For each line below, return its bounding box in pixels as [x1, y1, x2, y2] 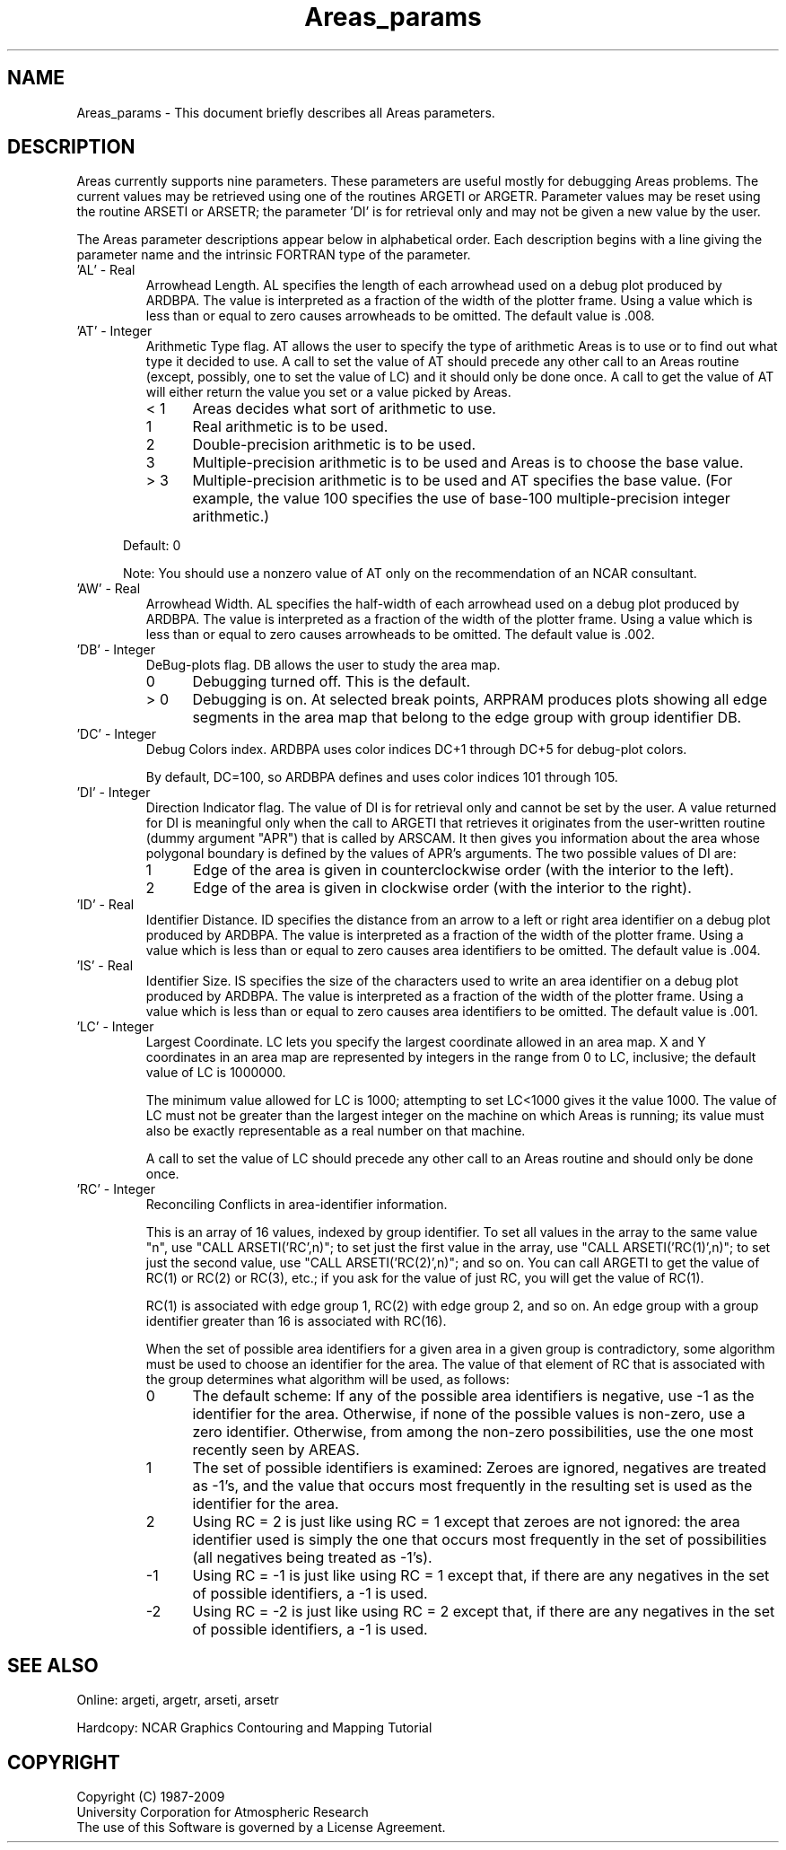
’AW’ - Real [76, 581, 141, 597]
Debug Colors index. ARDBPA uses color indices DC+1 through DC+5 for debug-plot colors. [145, 741, 687, 758]
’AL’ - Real [76, 262, 135, 278]
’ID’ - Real [76, 897, 135, 913]
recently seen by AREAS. [192, 1441, 360, 1460]
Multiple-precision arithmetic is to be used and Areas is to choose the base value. [192, 453, 744, 472]
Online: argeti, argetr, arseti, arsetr [76, 1692, 279, 1708]
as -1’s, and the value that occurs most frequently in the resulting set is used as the [192, 1477, 753, 1495]
